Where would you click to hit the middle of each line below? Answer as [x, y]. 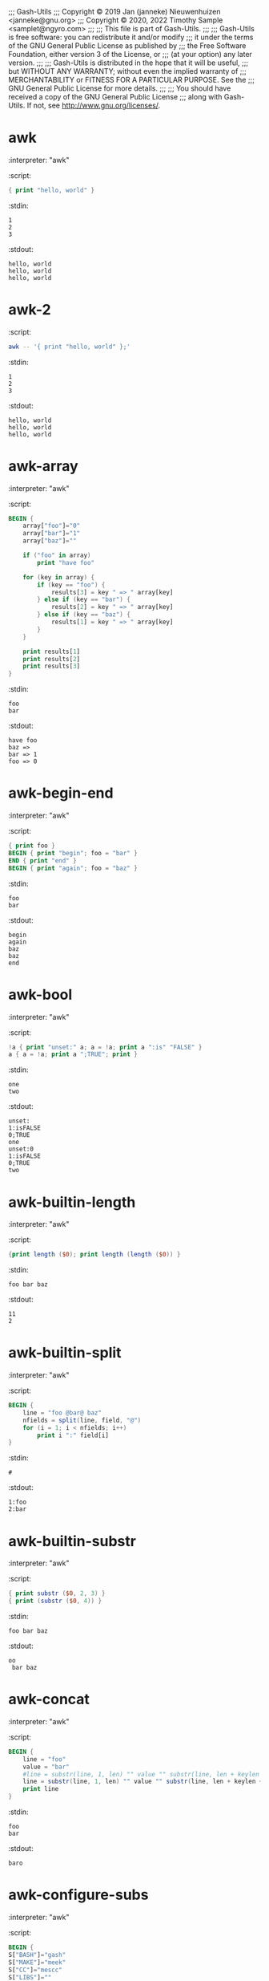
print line [41, 1789]
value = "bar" [46, 1767]
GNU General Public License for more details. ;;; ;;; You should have [120, 88]
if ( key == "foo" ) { [71, 585]
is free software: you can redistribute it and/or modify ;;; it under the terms [131, 37]
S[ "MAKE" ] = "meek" [37, 1962]
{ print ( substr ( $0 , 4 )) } [55, 1601]
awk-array [43, 466]
